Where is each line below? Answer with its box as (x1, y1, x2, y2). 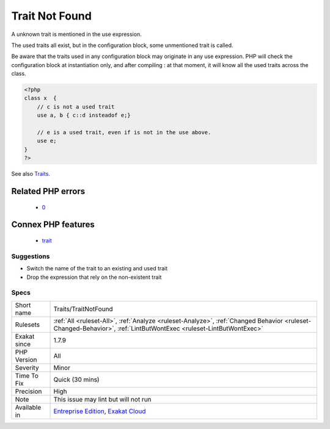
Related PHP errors (11, 186, 86, 196)
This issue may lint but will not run (53, 395, 152, 403)
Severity (15, 363, 39, 372)
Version (15, 355, 37, 364)
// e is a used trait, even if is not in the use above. (37, 129, 211, 136)
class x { (24, 95, 57, 102)
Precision (15, 387, 42, 395)
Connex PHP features (11, 220, 95, 230)
